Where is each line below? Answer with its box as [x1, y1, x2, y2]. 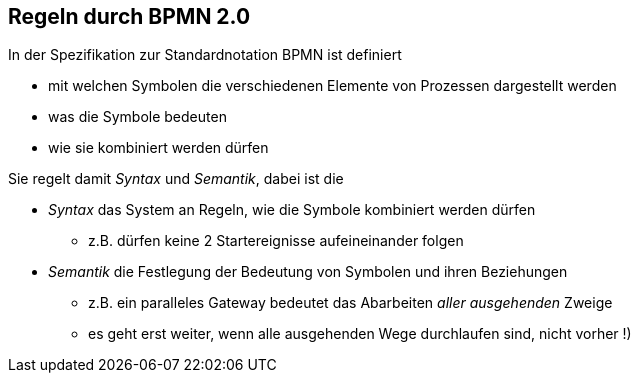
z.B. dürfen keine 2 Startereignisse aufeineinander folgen [88, 232, 464, 250]
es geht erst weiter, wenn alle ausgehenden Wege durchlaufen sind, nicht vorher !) [88, 325, 632, 343]
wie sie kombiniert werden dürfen [48, 139, 269, 157]
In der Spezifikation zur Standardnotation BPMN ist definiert [8, 46, 402, 64]
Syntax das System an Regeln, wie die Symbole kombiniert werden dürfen [48, 201, 536, 219]
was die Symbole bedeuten [48, 108, 227, 126]
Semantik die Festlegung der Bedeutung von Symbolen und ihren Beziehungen [48, 263, 568, 281]
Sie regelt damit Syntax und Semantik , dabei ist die [8, 170, 344, 188]
